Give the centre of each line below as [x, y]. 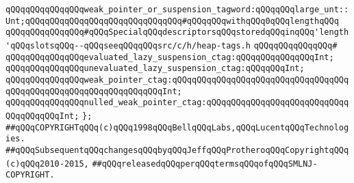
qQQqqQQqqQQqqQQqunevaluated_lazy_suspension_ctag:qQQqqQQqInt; [155, 69]
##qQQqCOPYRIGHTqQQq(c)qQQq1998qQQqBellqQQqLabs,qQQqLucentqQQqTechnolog [177, 127]
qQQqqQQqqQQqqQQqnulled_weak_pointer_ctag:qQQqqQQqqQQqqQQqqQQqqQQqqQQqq [177, 103]
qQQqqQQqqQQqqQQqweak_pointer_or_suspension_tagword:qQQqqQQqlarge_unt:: [177, 10]
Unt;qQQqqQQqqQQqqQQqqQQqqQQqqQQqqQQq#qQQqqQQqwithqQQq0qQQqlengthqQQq [172, 21]
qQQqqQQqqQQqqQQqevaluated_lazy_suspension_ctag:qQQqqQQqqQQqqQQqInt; [170, 57]
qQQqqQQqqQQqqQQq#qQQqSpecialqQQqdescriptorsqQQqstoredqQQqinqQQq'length [177, 32]
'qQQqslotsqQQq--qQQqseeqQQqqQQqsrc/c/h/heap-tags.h [128, 45]
